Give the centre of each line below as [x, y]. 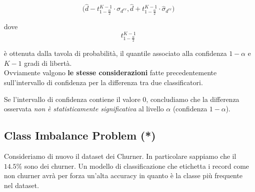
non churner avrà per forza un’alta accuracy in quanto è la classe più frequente [123, 175]
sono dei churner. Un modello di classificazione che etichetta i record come [137, 166]
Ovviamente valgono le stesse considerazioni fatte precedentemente [110, 72]
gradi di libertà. [48, 63]
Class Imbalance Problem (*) [80, 135]
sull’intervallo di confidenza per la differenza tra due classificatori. [104, 82]
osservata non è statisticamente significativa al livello [84, 109]
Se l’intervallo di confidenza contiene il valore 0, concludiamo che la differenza [122, 99]
